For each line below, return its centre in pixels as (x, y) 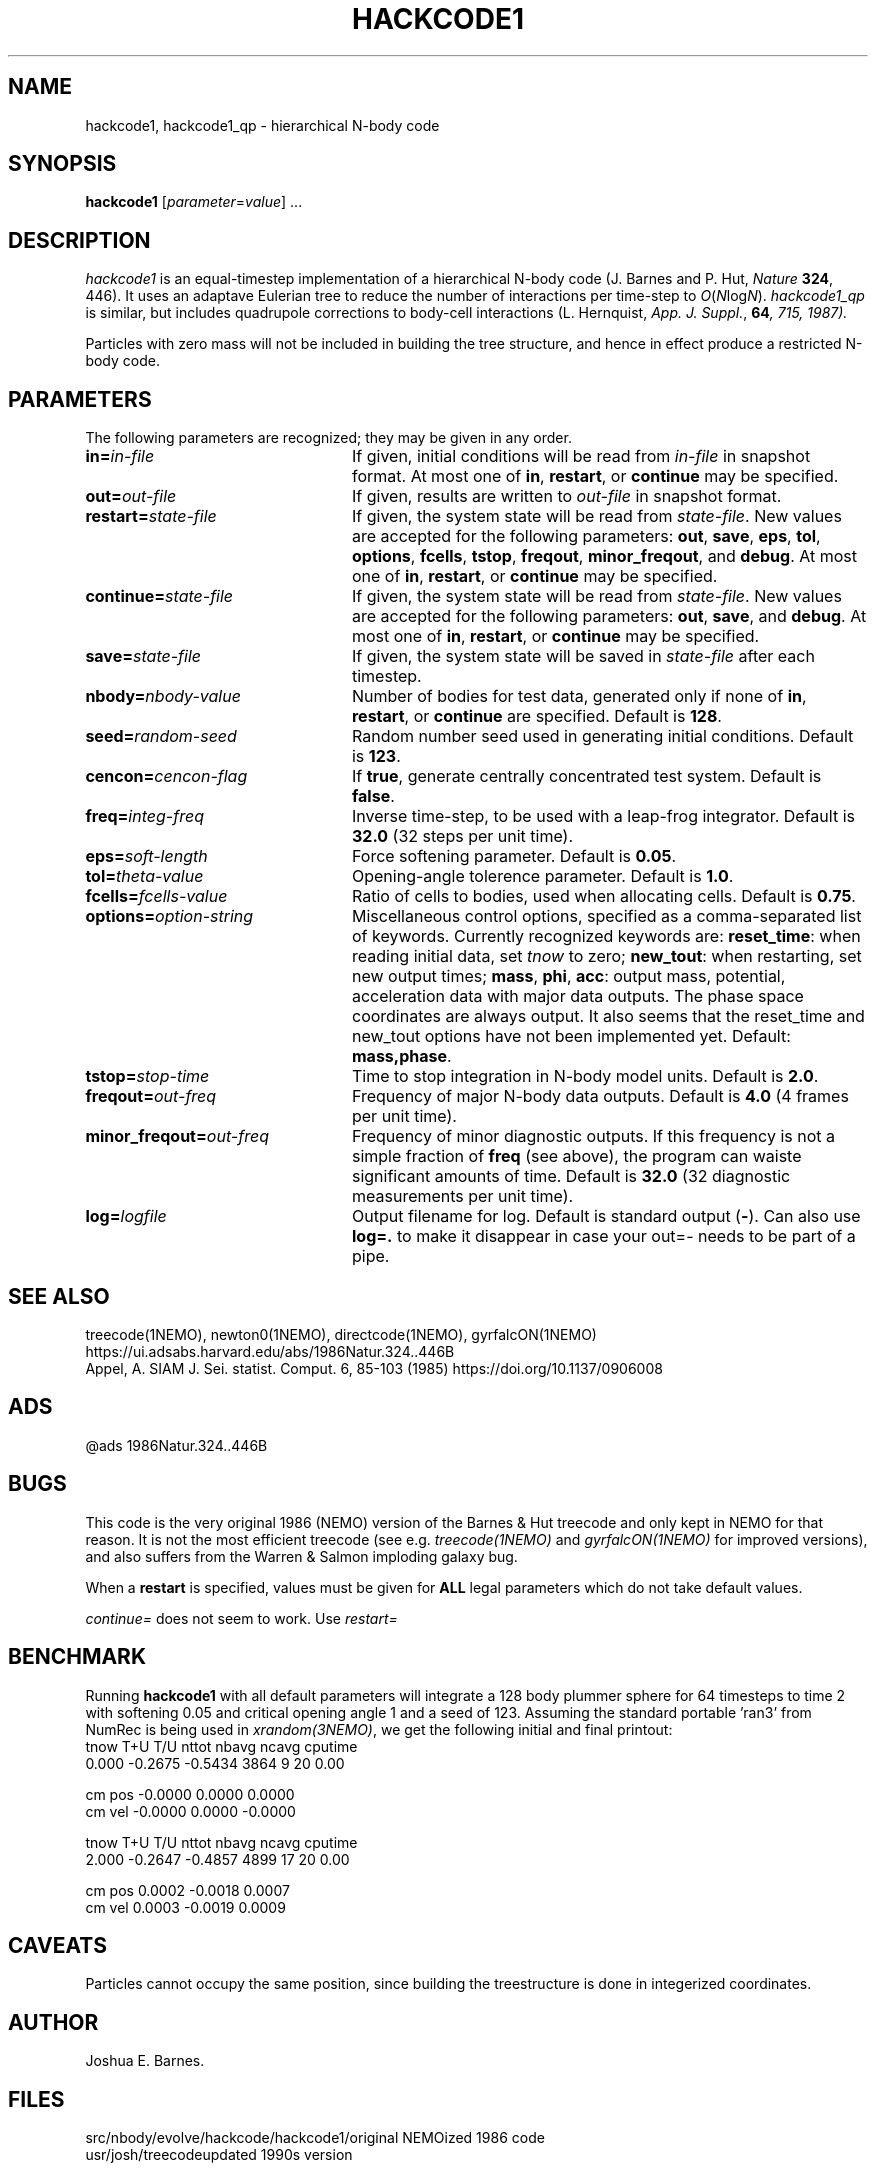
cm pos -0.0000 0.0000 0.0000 (190, 1794)
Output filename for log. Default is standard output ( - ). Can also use (606, 1216)
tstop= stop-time (147, 1076)
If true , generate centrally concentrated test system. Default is (586, 776)
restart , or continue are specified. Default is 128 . (536, 716)
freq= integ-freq (144, 816)
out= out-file (131, 496)
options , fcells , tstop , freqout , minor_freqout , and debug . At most (604, 556)
